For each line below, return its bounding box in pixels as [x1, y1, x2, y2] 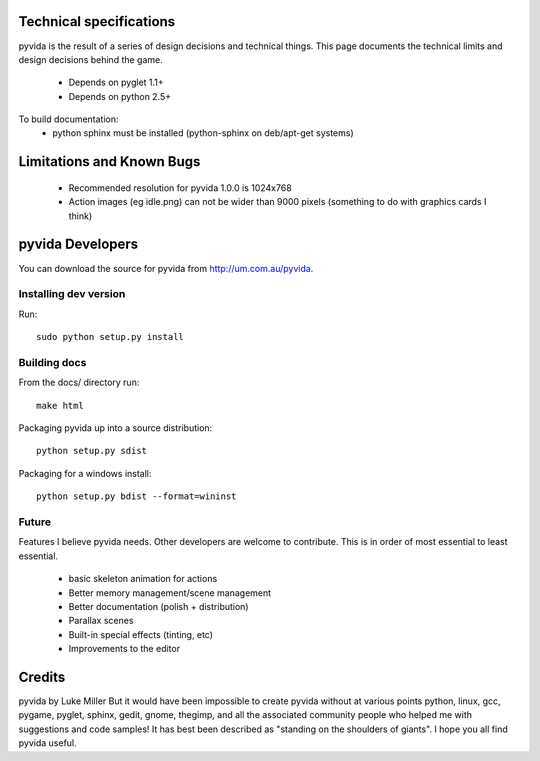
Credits [18, 668, 66, 685]
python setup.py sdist [36, 445, 148, 457]
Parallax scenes [68, 615, 134, 627]
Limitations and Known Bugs [18, 153, 201, 170]
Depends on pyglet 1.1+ [68, 76, 164, 89]
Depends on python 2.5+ [68, 90, 172, 102]
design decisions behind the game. [18, 53, 164, 65]
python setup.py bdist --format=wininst [36, 491, 237, 502]
